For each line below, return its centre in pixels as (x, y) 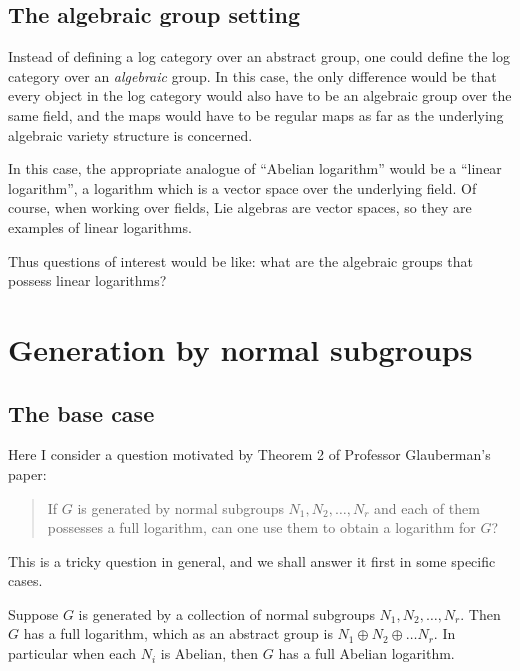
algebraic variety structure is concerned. (130, 134)
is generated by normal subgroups (180, 507)
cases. (25, 580)
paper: (27, 473)
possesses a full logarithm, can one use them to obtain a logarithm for (261, 527)
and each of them (427, 507)
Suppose (33, 613)
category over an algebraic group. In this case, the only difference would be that (252, 75)
